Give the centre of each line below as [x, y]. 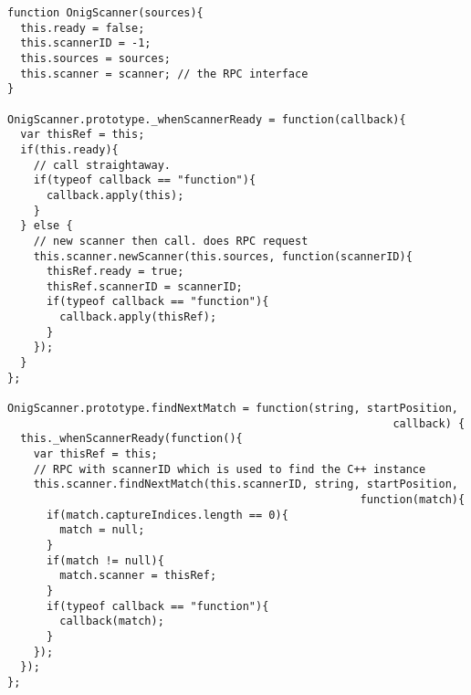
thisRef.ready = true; [115, 272]
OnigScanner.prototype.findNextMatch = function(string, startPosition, [233, 409]
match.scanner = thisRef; [138, 576]
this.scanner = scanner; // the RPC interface [164, 74]
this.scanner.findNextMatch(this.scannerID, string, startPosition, [246, 484]
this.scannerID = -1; [86, 43]
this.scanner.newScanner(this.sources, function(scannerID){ [223, 256]
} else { [47, 226]
